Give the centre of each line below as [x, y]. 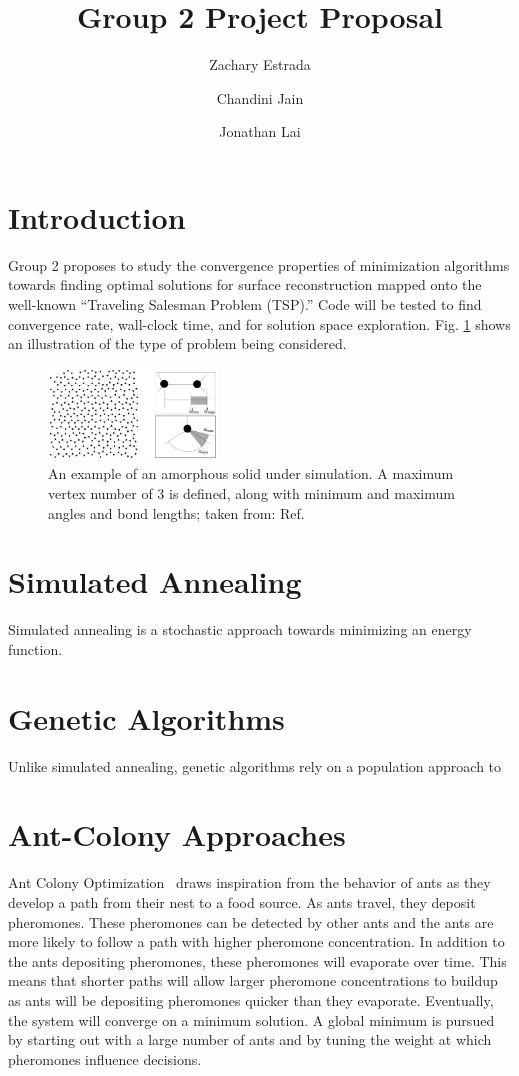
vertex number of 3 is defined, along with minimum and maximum [251, 493]
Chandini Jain [260, 97]
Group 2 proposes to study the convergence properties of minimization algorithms [259, 264]
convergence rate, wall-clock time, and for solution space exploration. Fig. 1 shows [259, 323]
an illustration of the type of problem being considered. [177, 343]
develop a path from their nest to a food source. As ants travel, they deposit [242, 901]
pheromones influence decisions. [105, 1058]
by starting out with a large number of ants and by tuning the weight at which [250, 1039]
